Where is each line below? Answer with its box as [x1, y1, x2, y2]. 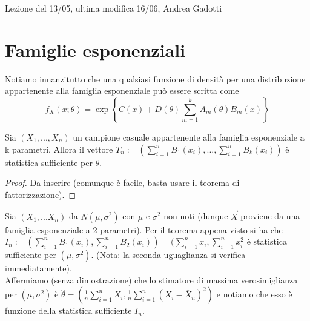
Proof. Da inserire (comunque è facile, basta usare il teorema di [5, 176, 240, 189]
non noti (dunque [163, 210, 228, 222]
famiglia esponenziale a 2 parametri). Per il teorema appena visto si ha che [5, 223, 283, 236]
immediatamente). [5, 262, 72, 274]
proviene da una [240, 210, 300, 222]
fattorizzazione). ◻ [5, 188, 76, 200]
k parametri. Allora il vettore [5, 142, 113, 155]
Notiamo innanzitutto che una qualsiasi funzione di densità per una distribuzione [5, 72, 306, 85]
